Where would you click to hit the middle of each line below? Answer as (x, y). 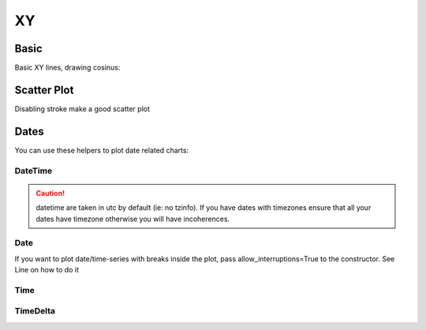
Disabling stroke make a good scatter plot (82, 109)
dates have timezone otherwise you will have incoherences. (133, 219)
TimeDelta (35, 311)
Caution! (50, 193)
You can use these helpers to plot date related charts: (102, 150)
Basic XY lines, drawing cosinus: (67, 68)
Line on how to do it (47, 270)
